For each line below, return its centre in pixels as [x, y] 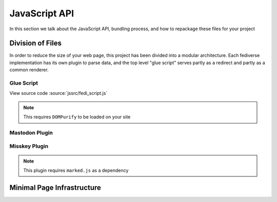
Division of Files [35, 43]
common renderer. [29, 70]
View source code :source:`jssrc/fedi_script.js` [58, 93]
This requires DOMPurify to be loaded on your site [77, 117]
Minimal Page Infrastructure [55, 187]
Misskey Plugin [29, 146]
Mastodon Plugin [31, 132]
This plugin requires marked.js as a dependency [76, 170]
